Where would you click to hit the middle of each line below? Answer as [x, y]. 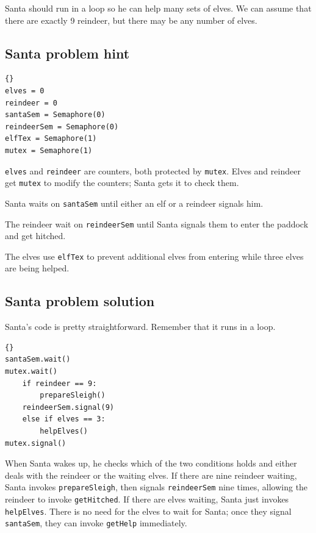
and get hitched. [35, 236]
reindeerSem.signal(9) [68, 407]
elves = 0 [25, 91]
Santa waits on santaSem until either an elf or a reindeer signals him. [134, 203]
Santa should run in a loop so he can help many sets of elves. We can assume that [158, 8]
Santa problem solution [80, 301]
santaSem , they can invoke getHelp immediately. [96, 523]
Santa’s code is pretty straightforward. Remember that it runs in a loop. [140, 327]
